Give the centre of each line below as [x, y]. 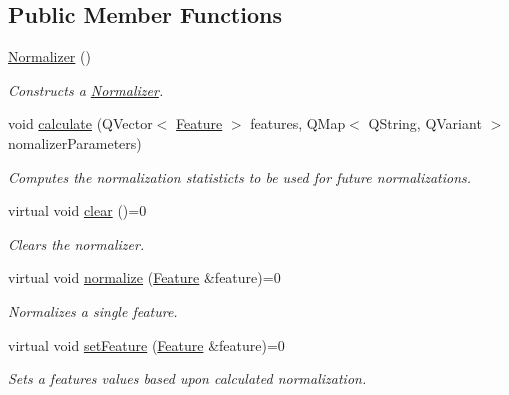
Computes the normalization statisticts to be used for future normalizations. [240, 176]
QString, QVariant [425, 123]
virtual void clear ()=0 [77, 210]
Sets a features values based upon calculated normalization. [187, 378]
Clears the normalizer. [76, 243]
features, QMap [298, 123]
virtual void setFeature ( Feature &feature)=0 [146, 344]
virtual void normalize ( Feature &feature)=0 [144, 277]
